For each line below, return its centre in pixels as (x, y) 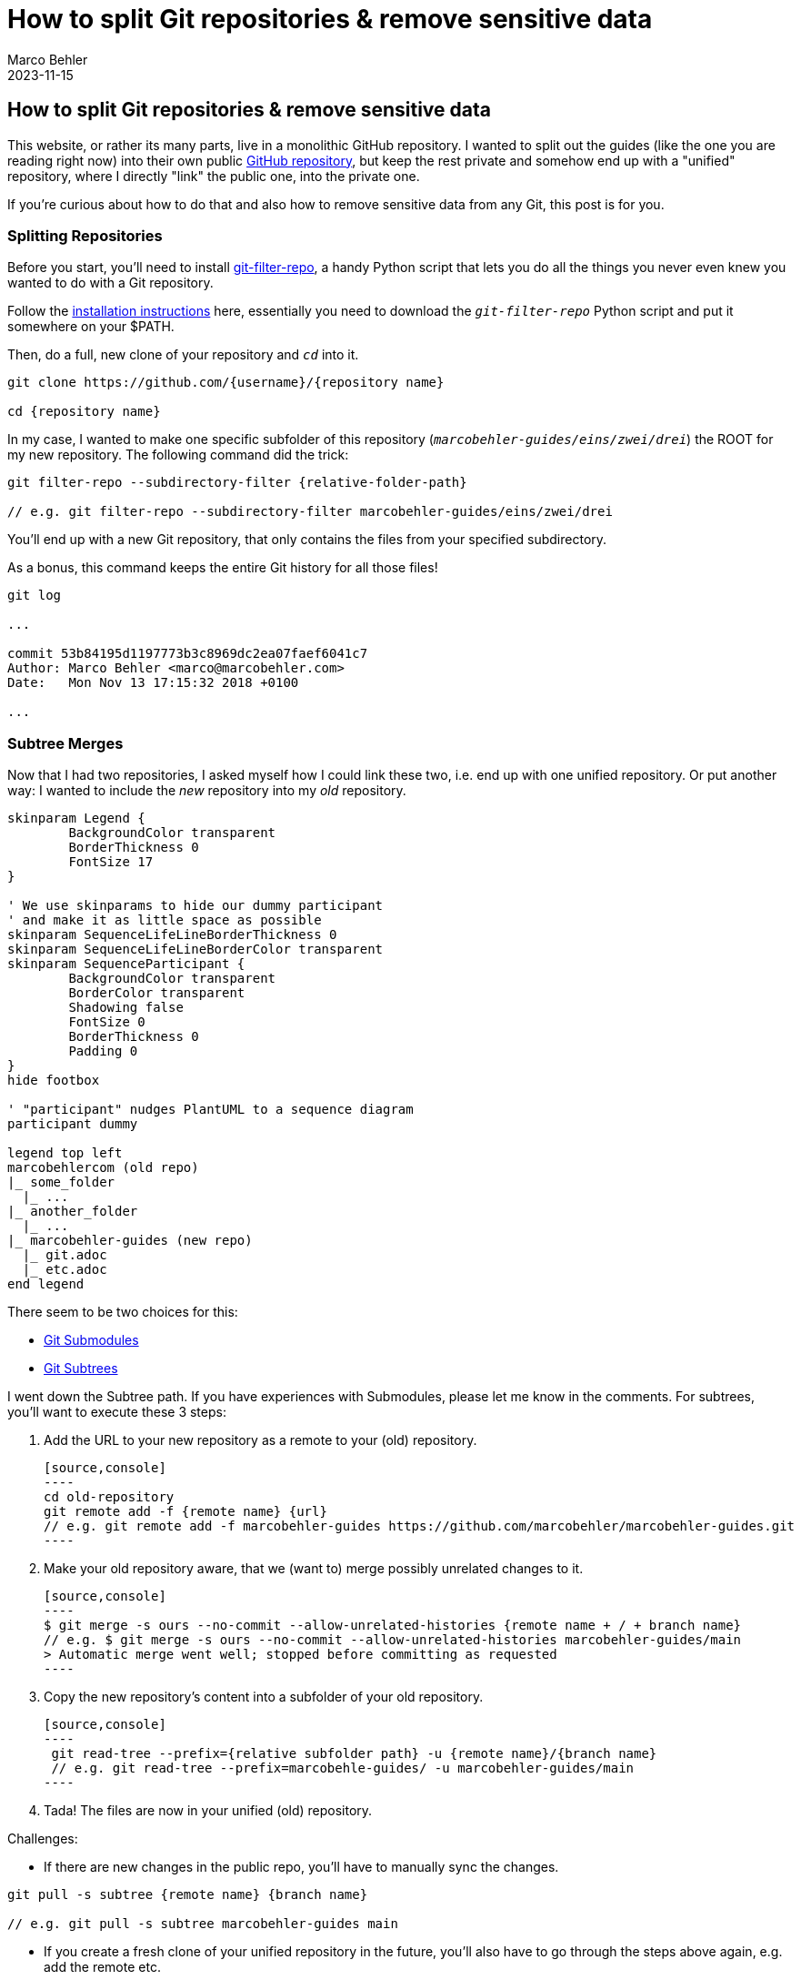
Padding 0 (103, 1051)
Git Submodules (91, 1340)
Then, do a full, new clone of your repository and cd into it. (183, 355)
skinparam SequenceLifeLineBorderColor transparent (195, 950)
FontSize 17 (111, 862)
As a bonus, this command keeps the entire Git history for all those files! (223, 568)
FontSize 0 (107, 1022)
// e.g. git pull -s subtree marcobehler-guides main (203, 1924)
